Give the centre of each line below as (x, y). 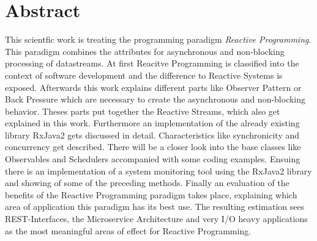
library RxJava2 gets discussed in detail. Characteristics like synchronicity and (152, 135)
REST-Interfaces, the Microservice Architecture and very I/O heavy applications (156, 219)
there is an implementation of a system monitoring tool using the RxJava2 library (158, 171)
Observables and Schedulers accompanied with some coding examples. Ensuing (153, 159)
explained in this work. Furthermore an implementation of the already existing (152, 123)
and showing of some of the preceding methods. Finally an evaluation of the (147, 183)
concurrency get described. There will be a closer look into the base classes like (153, 147)
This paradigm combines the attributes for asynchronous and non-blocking (145, 51)
